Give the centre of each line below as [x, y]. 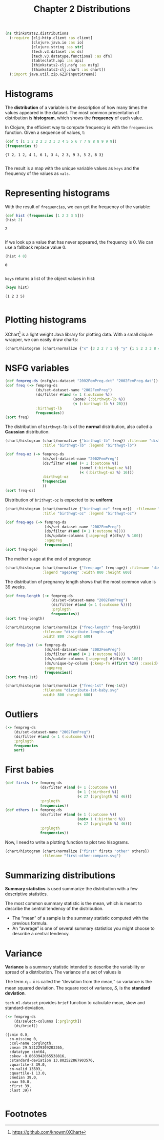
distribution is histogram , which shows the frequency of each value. [74, 118]
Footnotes [26, 1114]
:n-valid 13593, [26, 1069]
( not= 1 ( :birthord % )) [101, 819]
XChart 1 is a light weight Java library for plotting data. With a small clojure [79, 334]
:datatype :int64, [28, 1052]
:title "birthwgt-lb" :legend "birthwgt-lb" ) [89, 446]
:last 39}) [20, 1090]
